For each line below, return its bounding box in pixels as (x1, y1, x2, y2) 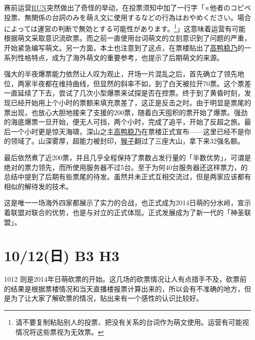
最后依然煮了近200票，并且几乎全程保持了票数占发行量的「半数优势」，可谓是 (4, 152, 251, 162)
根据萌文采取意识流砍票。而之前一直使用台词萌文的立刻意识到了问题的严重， (4, 33, 251, 43)
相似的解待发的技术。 (4, 181, 73, 191)
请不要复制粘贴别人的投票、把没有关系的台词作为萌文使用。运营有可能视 (15, 317, 249, 327)
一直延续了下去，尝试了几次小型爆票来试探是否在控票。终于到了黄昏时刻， (4, 88, 244, 98)
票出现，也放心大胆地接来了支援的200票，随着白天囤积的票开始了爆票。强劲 (4, 107, 248, 117)
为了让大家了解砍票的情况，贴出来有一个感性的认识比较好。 (10, 293, 203, 303)
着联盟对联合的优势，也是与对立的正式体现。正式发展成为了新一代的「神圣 (4, 207, 244, 217)
